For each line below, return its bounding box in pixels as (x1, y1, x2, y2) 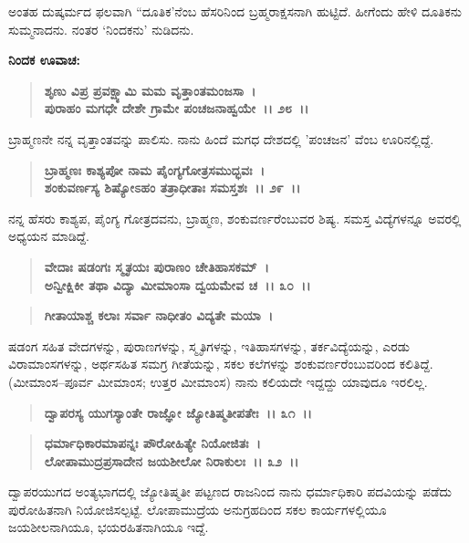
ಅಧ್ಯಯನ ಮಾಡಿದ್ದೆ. (8, 226, 89, 245)
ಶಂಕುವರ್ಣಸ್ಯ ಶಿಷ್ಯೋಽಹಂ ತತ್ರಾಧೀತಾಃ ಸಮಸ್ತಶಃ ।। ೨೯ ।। (44, 178, 301, 197)
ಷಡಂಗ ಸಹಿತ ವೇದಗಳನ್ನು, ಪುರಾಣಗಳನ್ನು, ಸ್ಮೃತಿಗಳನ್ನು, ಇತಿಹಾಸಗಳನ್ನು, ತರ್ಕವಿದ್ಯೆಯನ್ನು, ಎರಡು (8, 336, 411, 355)
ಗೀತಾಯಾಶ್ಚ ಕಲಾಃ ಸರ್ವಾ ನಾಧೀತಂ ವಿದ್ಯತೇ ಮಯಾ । (44, 306, 274, 325)
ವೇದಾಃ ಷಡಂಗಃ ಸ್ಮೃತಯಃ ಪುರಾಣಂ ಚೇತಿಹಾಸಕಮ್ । (44, 256, 269, 276)
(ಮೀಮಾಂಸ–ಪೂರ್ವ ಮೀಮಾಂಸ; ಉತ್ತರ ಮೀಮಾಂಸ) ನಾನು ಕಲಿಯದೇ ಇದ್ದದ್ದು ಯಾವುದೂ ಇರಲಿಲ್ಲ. (8, 371, 428, 391)
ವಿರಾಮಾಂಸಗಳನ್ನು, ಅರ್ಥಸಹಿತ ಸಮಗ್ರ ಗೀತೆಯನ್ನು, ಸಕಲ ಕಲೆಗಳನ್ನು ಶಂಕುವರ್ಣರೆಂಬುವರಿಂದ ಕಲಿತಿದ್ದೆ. (8, 354, 433, 373)
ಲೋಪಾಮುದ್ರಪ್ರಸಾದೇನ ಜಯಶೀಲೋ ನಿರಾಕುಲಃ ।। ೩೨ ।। (44, 451, 299, 470)
